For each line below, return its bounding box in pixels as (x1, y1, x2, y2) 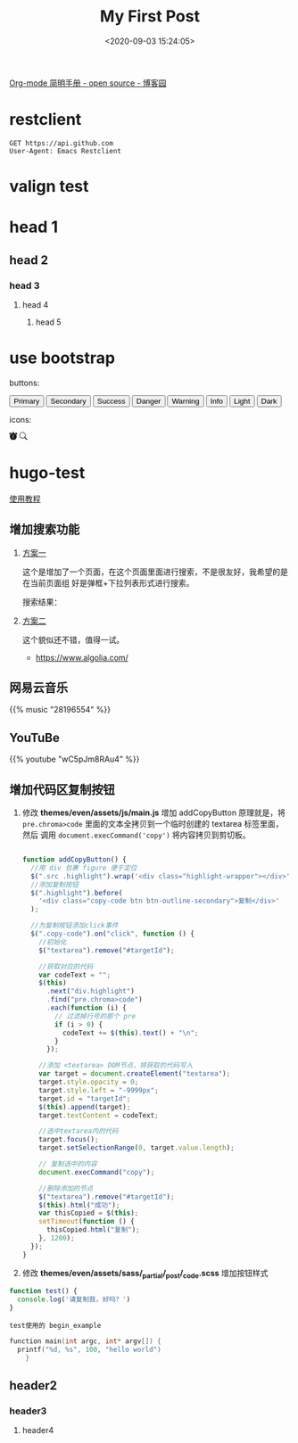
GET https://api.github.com (9, 138, 114, 148)
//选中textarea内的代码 (38, 1126, 119, 1136)
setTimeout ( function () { (38, 1217, 136, 1226)
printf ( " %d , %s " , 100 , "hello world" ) (17, 1345, 162, 1354)
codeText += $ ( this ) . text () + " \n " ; (62, 1028, 199, 1037)
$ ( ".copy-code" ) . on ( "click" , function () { (30, 929, 195, 938)
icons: (9, 414, 32, 425)
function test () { (9, 1287, 78, 1296)
